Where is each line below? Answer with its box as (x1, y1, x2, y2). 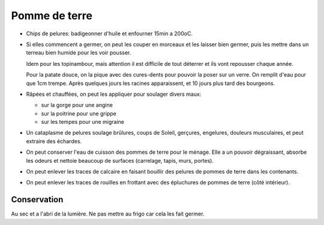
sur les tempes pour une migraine (41, 118, 124, 126)
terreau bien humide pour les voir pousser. (26, 49, 131, 56)
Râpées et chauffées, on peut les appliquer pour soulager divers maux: (26, 90, 202, 98)
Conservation (11, 194, 64, 205)
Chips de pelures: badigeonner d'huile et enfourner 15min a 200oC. (26, 30, 193, 37)
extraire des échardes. (26, 138, 82, 145)
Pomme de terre (11, 9, 93, 22)
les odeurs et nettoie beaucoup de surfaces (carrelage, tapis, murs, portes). (26, 157, 214, 164)
